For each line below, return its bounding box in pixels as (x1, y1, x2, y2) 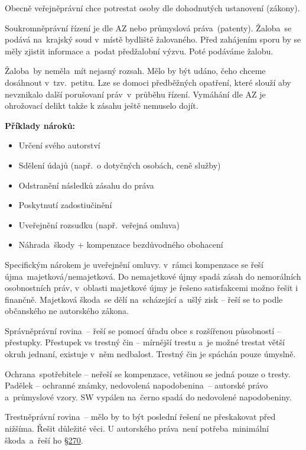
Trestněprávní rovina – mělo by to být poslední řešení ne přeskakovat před (5, 410, 276, 423)
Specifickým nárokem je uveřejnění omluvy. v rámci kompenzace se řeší (5, 258, 263, 270)
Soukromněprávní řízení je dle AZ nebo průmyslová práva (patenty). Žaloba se (5, 21, 292, 34)
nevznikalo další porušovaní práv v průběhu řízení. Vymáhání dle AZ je (5, 88, 266, 100)
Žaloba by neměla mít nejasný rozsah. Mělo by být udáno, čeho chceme (5, 64, 266, 77)
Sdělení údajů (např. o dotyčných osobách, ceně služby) (18, 158, 221, 171)
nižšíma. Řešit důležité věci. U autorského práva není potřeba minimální (5, 422, 269, 435)
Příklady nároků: (5, 119, 76, 131)
